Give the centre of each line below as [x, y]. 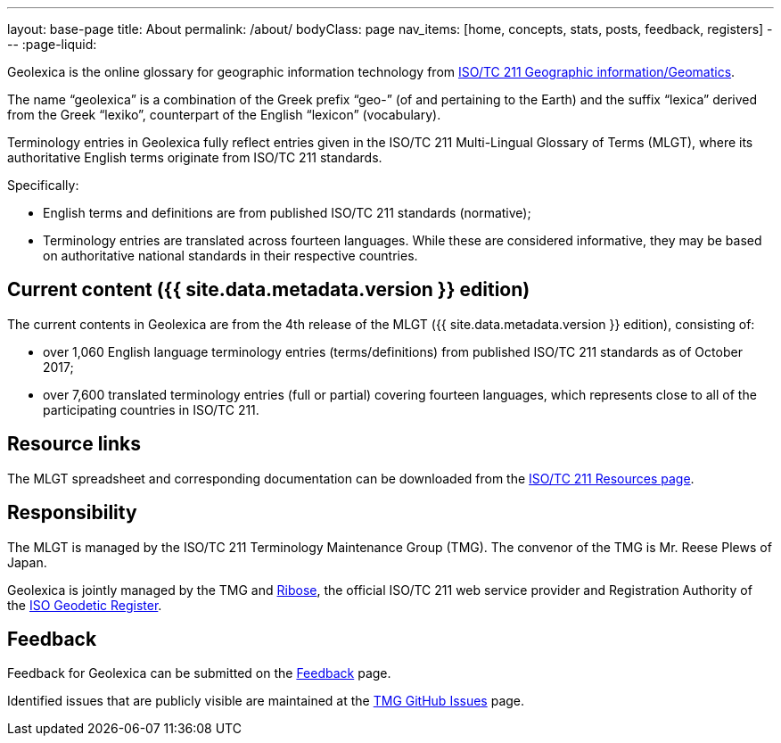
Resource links [74, 444]
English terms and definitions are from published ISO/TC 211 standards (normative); [287, 213]
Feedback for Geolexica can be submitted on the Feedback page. [199, 673]
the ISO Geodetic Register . [85, 605]
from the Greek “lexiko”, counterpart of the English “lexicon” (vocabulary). [224, 115]
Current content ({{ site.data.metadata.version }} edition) [269, 290]
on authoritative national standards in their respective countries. [230, 256]
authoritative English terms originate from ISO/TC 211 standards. [195, 157]
